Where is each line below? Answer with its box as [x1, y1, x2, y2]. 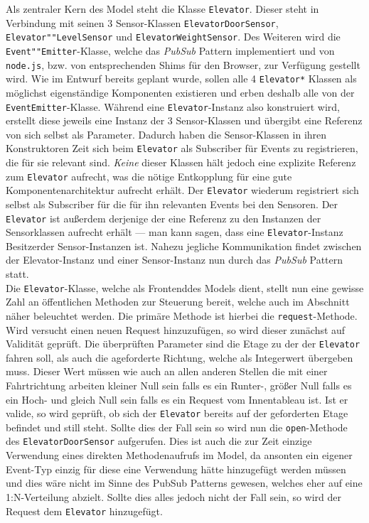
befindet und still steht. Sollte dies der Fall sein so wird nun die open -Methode [6, 419, 348, 434]
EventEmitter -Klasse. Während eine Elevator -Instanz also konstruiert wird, [6, 99, 341, 114]
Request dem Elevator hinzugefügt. [6, 503, 163, 518]
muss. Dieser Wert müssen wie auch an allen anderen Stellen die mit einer [6, 364, 328, 379]
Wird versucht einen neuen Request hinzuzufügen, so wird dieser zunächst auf [6, 322, 346, 337]
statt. [6, 266, 29, 281]
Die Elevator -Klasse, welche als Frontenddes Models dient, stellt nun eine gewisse [6, 280, 364, 295]
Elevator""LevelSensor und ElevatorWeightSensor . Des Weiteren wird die [6, 29, 341, 44]
